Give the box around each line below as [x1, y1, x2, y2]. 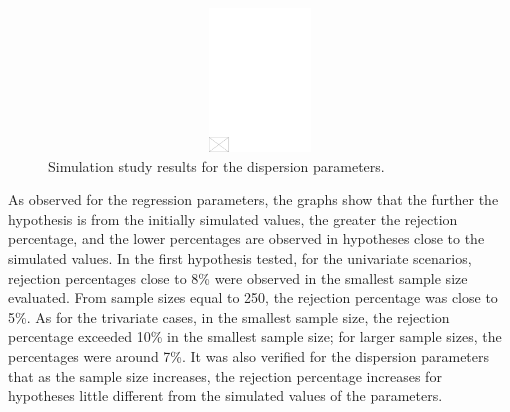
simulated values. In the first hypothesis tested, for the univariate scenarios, [8, 247, 472, 268]
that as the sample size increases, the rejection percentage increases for [8, 365, 442, 386]
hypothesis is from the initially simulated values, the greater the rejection [8, 208, 458, 229]
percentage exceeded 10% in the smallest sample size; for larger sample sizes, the [8, 326, 502, 347]
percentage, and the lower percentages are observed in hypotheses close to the [8, 228, 485, 249]
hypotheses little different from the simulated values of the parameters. [8, 385, 443, 406]
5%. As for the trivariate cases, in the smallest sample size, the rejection [8, 306, 450, 327]
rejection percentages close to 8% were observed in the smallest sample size [8, 267, 468, 288]
